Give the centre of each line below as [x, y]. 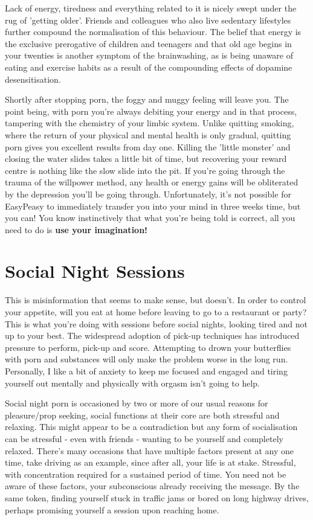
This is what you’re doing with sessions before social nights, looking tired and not [156, 323]
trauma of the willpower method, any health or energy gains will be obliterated [152, 182]
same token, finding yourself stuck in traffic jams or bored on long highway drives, [157, 497]
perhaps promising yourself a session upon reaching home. [112, 509]
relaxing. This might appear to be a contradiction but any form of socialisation [151, 427]
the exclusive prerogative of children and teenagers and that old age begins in [148, 43]
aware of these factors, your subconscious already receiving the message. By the [152, 486]
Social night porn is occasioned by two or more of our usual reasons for [137, 403]
